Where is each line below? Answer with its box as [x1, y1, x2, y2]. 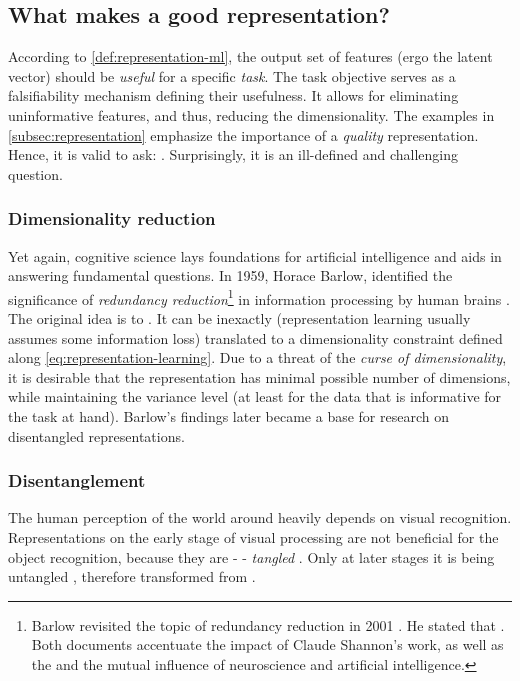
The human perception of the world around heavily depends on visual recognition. [8, 507, 512, 528]
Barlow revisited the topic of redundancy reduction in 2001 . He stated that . [31, 614, 505, 635]
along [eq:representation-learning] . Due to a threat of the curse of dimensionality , [8, 347, 507, 368]
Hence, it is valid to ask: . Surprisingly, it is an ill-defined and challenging [8, 144, 458, 165]
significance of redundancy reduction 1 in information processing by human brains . [8, 285, 510, 309]
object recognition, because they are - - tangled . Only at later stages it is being [8, 546, 495, 567]
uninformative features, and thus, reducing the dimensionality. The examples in [8, 104, 495, 125]
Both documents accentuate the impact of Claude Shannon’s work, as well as [31, 634, 504, 655]
